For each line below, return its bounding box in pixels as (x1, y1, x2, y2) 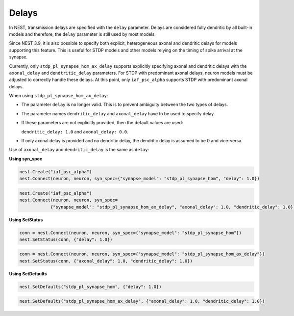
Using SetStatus (9, 216, 43, 223)
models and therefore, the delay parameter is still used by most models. (9, 31, 156, 37)
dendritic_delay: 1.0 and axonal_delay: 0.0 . (21, 129, 128, 134)
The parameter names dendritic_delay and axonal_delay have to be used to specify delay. (21, 110, 215, 116)
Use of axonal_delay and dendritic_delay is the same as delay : (9, 147, 149, 153)
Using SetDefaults (9, 270, 47, 277)
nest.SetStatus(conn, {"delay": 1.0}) (19, 237, 113, 242)
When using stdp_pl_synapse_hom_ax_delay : (9, 93, 108, 99)
